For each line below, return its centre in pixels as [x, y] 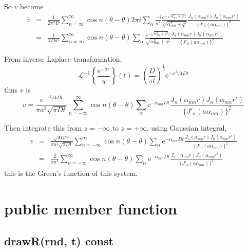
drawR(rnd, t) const [59, 241]
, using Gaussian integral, [187, 127]
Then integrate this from [43, 127]
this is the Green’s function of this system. [71, 173]
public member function [91, 208]
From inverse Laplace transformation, [63, 59]
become [32, 6]
